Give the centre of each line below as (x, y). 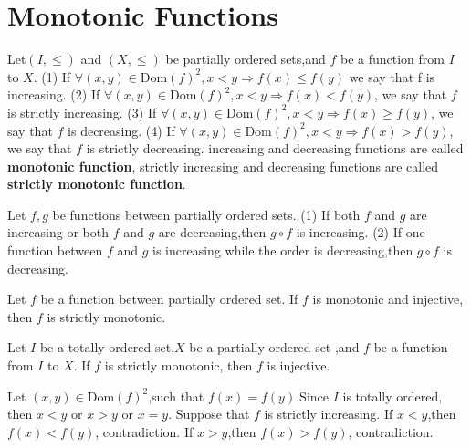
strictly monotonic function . (97, 184)
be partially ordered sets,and (246, 59)
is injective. (298, 365)
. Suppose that (209, 414)
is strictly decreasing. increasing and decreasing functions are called (275, 148)
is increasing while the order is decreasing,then (283, 250)
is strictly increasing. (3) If (82, 112)
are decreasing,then (212, 232)
